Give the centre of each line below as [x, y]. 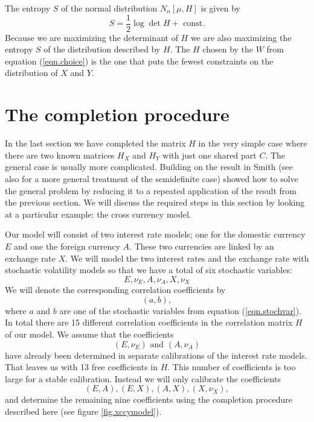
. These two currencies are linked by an [202, 246]
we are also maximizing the [241, 37]
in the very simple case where [253, 143]
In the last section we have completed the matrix [95, 143]
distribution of [31, 73]
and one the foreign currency [67, 246]
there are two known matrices [60, 155]
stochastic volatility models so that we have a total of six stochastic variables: [149, 270]
